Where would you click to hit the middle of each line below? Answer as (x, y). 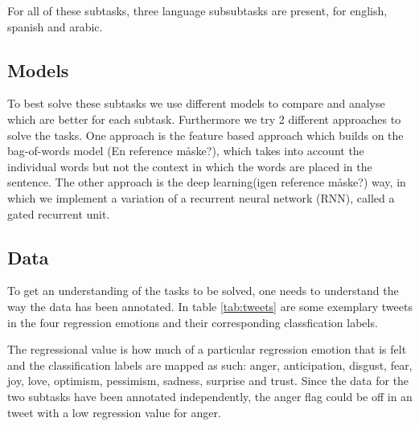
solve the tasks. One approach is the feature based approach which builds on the (205, 135)
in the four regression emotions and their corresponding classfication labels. (193, 322)
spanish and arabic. (55, 26)
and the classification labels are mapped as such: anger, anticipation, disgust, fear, (210, 365)
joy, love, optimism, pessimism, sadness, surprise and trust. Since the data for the (208, 381)
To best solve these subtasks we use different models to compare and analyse (196, 103)
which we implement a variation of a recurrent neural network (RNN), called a (201, 197)
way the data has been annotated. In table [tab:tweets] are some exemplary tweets (210, 306)
